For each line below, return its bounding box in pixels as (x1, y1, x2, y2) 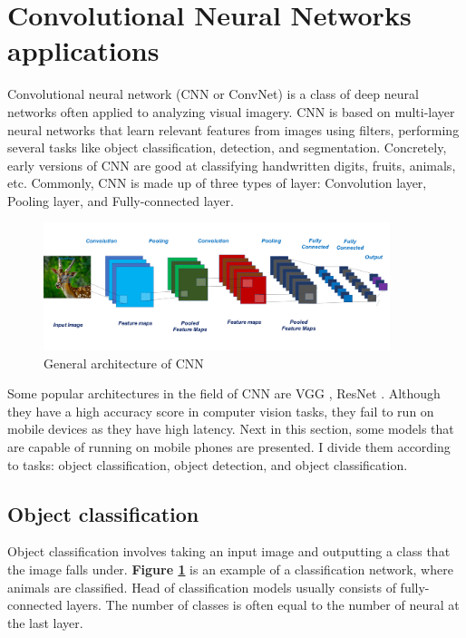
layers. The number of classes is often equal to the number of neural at (66, 595, 460, 614)
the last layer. (7, 613, 83, 632)
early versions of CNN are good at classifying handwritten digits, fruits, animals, (7, 155, 456, 174)
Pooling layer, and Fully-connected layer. (7, 191, 234, 210)
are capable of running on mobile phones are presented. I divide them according (7, 437, 451, 456)
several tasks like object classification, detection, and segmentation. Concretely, (7, 138, 447, 157)
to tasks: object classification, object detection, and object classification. (7, 455, 408, 474)
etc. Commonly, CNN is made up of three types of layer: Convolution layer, (7, 173, 427, 192)
